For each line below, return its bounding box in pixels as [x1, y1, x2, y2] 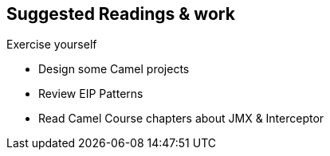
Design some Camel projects [38, 62, 190, 76]
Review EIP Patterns [38, 87, 143, 101]
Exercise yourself [6, 37, 97, 52]
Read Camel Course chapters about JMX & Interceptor [38, 111, 324, 126]
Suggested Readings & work [6, 4, 235, 24]
